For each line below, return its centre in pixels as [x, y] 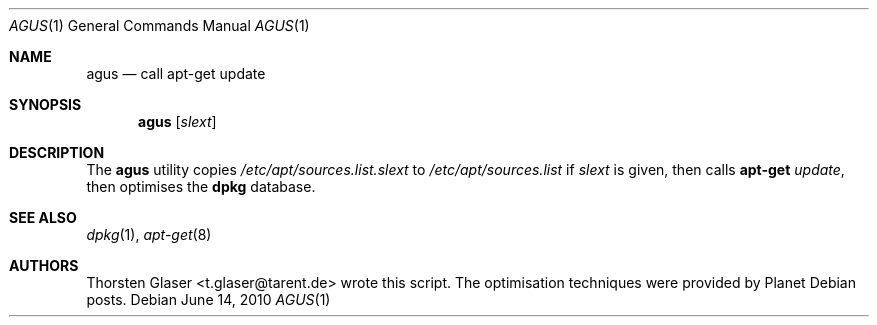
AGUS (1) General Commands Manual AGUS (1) [159, 25]
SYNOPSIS [45, 104]
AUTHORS [44, 265]
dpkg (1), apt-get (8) [149, 234]
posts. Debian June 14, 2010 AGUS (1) [208, 299]
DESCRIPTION [57, 152]
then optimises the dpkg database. [201, 186]
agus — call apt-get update [176, 73]
